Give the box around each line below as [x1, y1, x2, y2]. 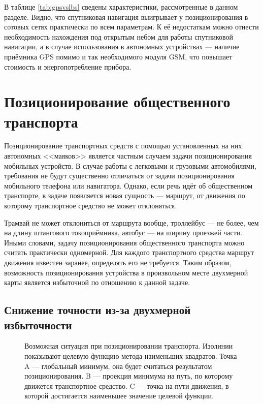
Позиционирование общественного [4, 91, 231, 112]
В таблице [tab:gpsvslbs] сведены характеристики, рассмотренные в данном [4, 2, 238, 12]
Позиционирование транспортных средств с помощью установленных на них [4, 140, 242, 151]
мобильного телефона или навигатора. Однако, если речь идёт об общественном [4, 180, 253, 191]
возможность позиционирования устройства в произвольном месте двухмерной [4, 267, 248, 277]
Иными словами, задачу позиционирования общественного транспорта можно [4, 237, 245, 247]
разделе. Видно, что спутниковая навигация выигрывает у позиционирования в [4, 11, 248, 22]
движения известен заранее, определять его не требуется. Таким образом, [4, 257, 232, 267]
